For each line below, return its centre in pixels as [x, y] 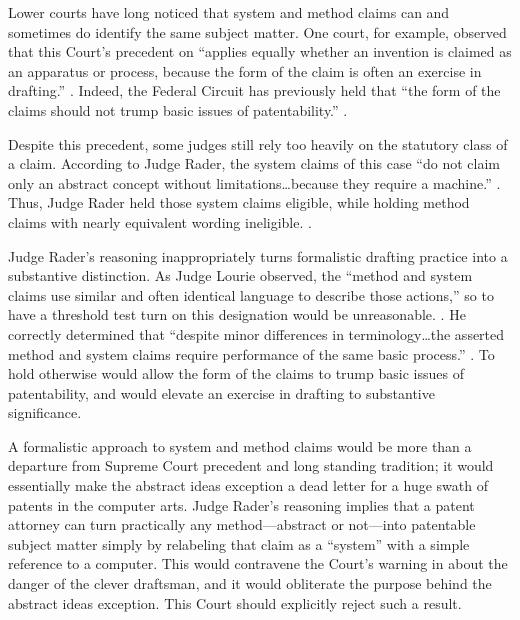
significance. [45, 412]
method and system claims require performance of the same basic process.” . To [251, 353]
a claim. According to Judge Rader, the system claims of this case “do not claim [254, 163]
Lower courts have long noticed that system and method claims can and [229, 12]
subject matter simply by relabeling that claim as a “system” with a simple [239, 543]
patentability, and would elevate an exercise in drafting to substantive [221, 392]
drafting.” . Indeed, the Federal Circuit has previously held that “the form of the [254, 90]
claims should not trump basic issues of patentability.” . [178, 109]
